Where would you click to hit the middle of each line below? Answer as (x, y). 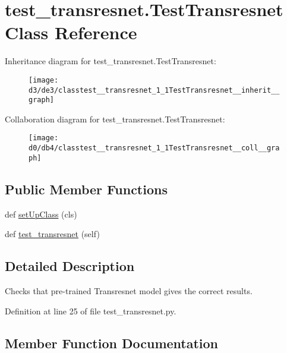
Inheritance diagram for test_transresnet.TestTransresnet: (111, 61)
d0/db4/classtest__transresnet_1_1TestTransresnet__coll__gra (154, 148)
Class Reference (71, 32)
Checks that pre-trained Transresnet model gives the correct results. (129, 291)
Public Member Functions (86, 189)
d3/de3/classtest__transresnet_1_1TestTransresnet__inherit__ (154, 90)
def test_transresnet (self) (52, 234)
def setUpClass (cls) (41, 214)
